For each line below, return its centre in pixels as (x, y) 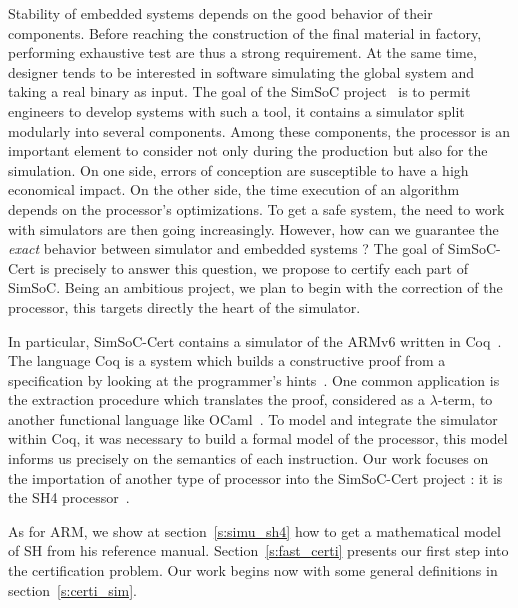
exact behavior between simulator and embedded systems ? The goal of (226, 248)
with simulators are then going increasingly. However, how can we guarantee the (253, 228)
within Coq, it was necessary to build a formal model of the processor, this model (258, 438)
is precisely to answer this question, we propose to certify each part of (253, 267)
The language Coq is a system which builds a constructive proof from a (227, 360)
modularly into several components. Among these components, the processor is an (259, 130)
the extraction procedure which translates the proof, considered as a (217, 399)
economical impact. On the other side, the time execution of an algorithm (234, 189)
